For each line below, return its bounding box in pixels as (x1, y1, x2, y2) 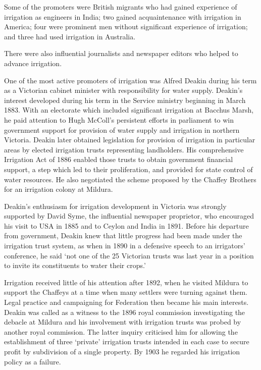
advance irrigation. (4, 58, 62, 68)
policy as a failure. (4, 356, 61, 366)
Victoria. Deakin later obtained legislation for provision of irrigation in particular (4, 134, 255, 145)
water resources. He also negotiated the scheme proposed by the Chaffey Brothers (4, 174, 256, 184)
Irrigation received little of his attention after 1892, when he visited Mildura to (4, 277, 248, 287)
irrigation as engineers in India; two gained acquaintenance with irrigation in (4, 11, 241, 22)
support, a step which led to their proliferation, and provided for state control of (4, 164, 253, 174)
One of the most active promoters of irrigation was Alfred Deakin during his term (4, 75, 257, 85)
